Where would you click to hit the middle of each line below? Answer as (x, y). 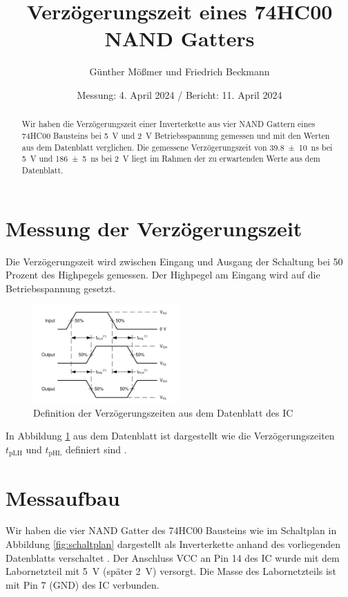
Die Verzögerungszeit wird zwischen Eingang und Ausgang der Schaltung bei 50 (174, 261)
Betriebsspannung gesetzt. (61, 288)
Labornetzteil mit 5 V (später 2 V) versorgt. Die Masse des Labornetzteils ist (171, 571)
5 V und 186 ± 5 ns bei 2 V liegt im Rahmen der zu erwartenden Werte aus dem (171, 159)
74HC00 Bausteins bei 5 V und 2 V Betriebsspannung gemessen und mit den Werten (176, 135)
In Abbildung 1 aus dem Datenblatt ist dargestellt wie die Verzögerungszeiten (170, 436)
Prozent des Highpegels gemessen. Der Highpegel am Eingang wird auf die (163, 275)
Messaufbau (63, 497)
